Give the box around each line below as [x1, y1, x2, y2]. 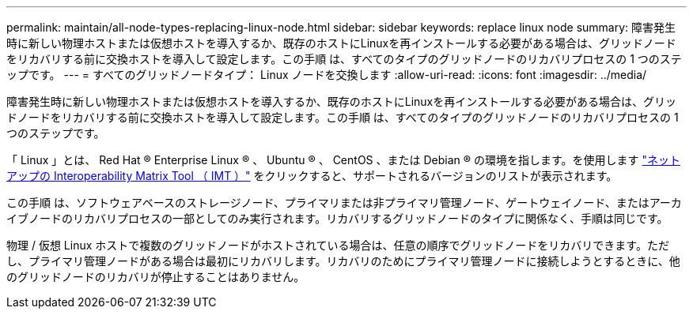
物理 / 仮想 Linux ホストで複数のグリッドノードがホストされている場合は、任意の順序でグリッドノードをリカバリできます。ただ [6, 238, 669, 252]
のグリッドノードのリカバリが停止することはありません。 [6, 270, 305, 283]
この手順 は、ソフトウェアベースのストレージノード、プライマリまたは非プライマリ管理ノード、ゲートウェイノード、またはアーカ [6, 196, 682, 209]
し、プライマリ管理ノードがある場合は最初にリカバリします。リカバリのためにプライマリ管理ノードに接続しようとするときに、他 [6, 254, 680, 268]
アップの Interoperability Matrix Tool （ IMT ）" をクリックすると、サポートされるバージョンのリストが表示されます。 [6, 169, 618, 182]
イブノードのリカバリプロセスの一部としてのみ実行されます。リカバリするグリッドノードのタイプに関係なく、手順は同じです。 [6, 212, 668, 225]
